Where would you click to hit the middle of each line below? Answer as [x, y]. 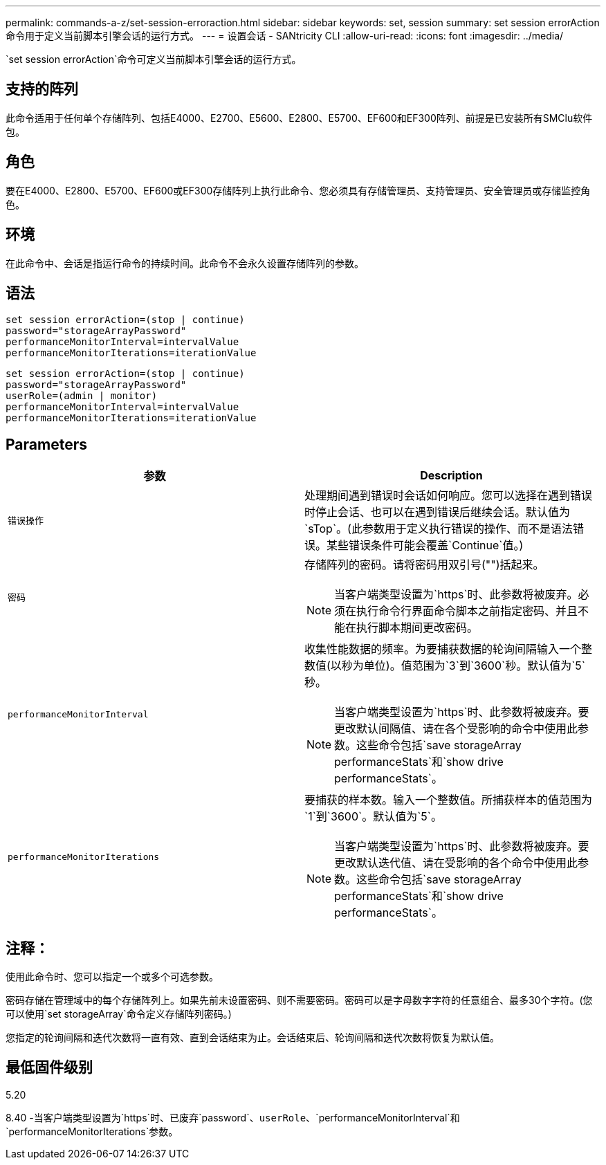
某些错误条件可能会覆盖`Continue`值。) [425, 545]
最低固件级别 [49, 1067]
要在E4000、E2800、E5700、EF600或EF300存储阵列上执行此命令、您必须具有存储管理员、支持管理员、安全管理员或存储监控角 [298, 190]
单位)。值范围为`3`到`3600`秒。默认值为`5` [475, 666]
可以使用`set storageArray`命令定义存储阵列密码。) [119, 1014]
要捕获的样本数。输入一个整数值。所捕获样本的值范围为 [449, 800]
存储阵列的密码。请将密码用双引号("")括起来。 [424, 565]
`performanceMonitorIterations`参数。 [92, 1131]
